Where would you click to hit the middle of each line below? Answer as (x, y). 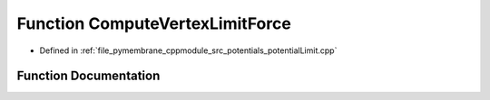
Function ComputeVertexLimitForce (154, 23)
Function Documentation (88, 76)
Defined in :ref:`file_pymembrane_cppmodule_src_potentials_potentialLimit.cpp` (188, 50)
